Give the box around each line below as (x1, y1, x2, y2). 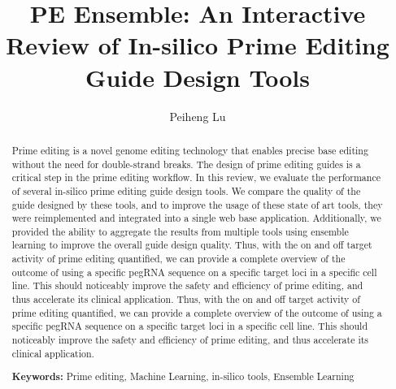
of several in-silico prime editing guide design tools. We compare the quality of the (11, 184, 361, 197)
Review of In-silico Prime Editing (6, 28, 389, 62)
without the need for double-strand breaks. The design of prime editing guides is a (11, 157, 361, 171)
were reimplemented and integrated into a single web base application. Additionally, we (11, 211, 381, 225)
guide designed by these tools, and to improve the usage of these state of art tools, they (11, 197, 383, 211)
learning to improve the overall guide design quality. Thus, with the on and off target (11, 238, 372, 252)
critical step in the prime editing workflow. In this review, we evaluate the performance (11, 171, 381, 184)
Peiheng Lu (169, 107, 226, 124)
